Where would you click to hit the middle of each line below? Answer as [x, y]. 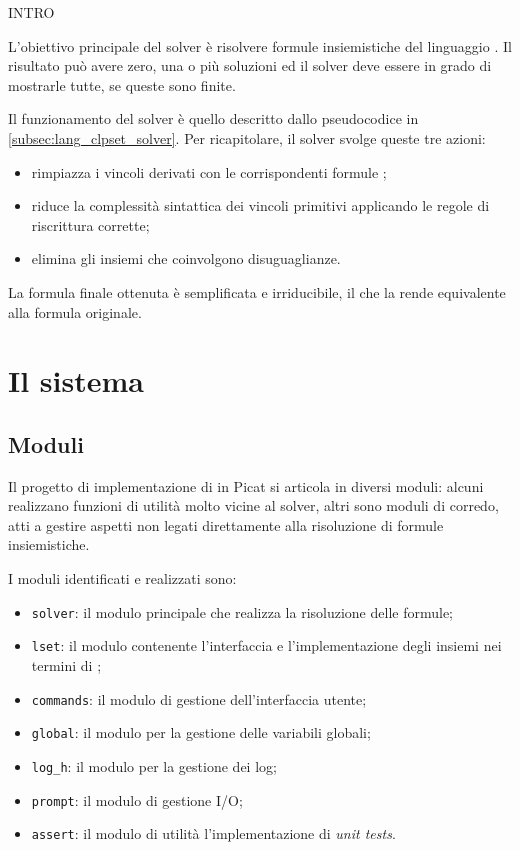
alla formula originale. [75, 311]
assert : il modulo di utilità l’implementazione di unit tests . [213, 833]
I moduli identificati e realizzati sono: [122, 578]
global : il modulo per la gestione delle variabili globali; [201, 732]
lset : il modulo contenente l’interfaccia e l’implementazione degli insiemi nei [266, 645]
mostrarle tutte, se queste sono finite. [122, 84]
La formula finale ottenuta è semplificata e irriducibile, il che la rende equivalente [257, 291]
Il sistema [76, 380]
